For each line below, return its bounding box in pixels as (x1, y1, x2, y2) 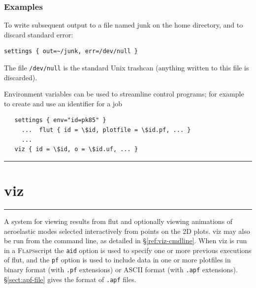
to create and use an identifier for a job (4, 98, 123, 108)
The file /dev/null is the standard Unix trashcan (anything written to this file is (4, 63, 249, 72)
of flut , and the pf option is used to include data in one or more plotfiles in (4, 255, 231, 265)
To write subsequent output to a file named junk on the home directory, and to (4, 20, 243, 30)
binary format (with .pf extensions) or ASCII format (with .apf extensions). (4, 264, 238, 275)
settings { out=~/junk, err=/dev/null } (4, 48, 138, 55)
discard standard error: (4, 29, 73, 39)
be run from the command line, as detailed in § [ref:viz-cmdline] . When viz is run (4, 235, 247, 246)
